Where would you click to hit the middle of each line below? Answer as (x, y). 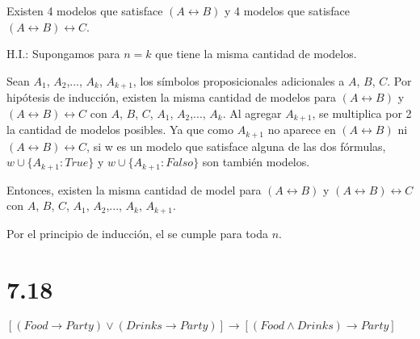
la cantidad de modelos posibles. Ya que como (120, 130)
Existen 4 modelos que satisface (85, 10)
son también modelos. (256, 162)
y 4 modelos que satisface (288, 10)
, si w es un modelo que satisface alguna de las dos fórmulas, (236, 146)
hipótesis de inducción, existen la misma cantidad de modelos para (171, 97)
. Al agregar (252, 113)
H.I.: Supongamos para (63, 54)
